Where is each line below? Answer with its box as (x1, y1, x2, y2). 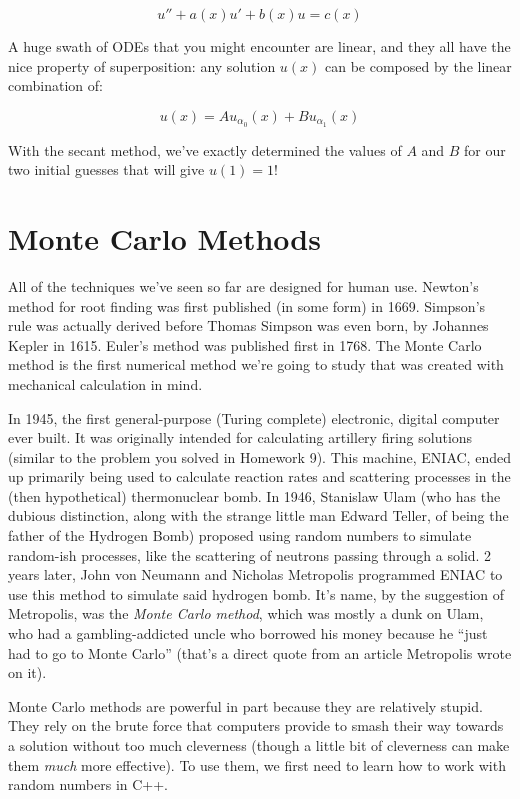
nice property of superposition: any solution (8, 55, 276, 76)
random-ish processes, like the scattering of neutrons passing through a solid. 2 (8, 544, 492, 565)
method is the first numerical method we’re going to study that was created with (8, 354, 504, 375)
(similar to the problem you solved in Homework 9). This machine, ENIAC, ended (8, 446, 511, 467)
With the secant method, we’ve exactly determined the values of (8, 139, 402, 160)
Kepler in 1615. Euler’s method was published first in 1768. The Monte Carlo (8, 334, 482, 355)
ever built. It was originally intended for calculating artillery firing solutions (8, 427, 473, 448)
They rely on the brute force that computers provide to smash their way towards (8, 715, 504, 736)
